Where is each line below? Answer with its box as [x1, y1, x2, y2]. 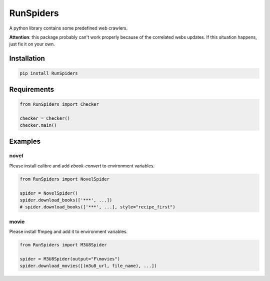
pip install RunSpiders [19, 71, 78, 76]
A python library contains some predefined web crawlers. [9, 25, 128, 31]
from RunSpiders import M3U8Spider [19, 242, 107, 248]
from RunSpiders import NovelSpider [19, 176, 110, 182]
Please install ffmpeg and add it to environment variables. [9, 228, 128, 235]
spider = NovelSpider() [19, 190, 78, 196]
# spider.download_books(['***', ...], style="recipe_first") [19, 204, 175, 210]
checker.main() [19, 123, 57, 128]
